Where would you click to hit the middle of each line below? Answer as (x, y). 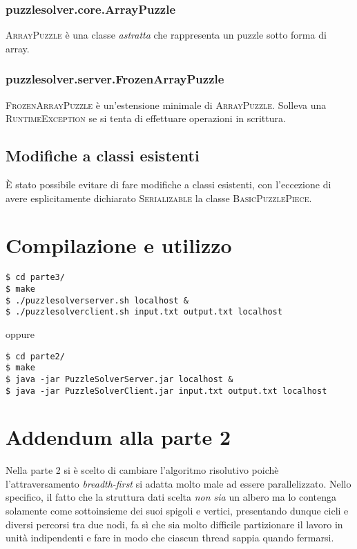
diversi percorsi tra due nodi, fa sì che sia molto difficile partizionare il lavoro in (174, 524)
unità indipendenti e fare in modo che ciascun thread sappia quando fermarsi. (170, 538)
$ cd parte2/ (35, 356)
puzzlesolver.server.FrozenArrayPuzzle (115, 79)
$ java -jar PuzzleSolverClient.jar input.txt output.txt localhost (166, 391)
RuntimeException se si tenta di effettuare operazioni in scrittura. (146, 118)
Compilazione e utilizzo (119, 245)
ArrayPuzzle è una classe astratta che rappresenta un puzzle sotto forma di (166, 35)
